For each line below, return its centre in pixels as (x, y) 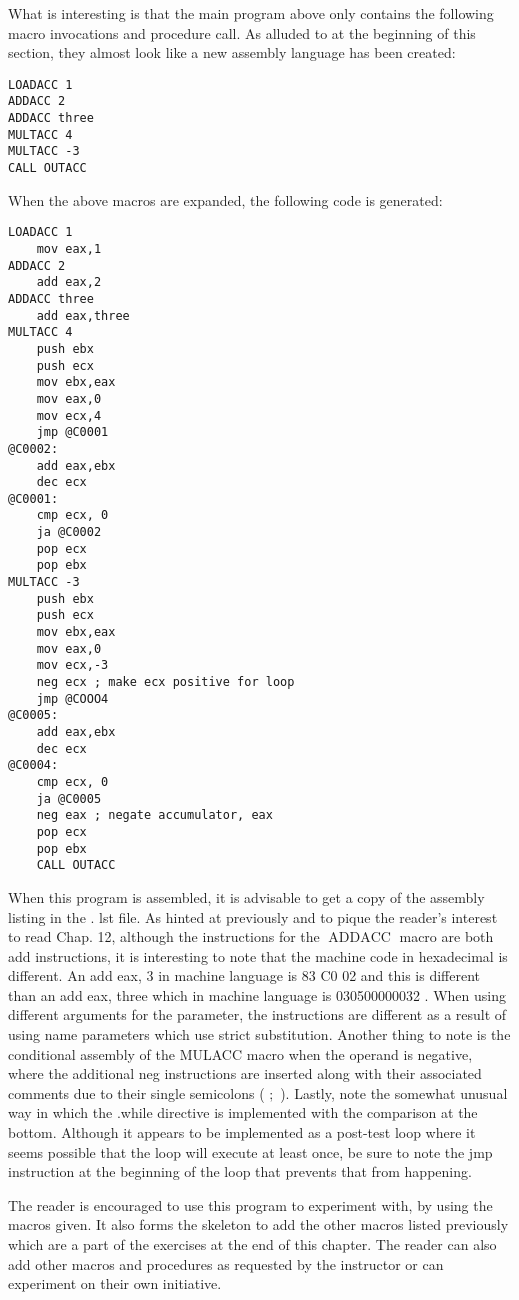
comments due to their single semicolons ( (136, 1092)
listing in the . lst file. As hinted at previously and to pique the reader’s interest (253, 916)
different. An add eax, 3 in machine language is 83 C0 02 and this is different (244, 975)
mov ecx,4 (69, 415)
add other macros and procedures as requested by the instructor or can (226, 1263)
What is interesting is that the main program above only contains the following (251, 13)
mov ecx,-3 (72, 665)
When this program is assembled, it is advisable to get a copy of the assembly (246, 896)
